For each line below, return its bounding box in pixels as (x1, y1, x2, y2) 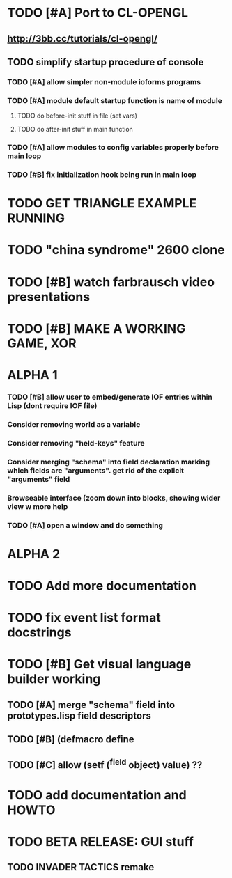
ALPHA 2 (7, 546, 61, 562)
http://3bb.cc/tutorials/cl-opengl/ (7, 33, 158, 45)
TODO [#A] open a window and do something (7, 520, 164, 530)
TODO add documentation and (7, 787, 187, 803)
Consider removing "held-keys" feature (7, 438, 145, 448)
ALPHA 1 (7, 367, 58, 383)
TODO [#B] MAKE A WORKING (7, 320, 186, 336)
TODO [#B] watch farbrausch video (7, 274, 215, 290)
